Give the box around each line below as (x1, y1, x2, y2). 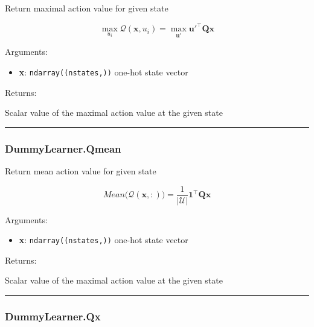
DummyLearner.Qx (5, 308, 101, 323)
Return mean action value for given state (5, 164, 156, 177)
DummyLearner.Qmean (5, 141, 121, 156)
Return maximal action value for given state (5, 2, 168, 14)
